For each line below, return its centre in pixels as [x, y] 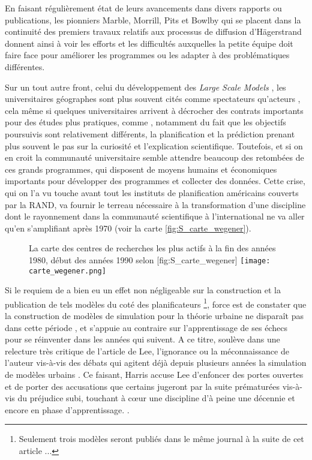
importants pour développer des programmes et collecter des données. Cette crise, [155, 181]
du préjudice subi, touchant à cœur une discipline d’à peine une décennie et [156, 398]
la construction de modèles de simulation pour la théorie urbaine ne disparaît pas [154, 316]
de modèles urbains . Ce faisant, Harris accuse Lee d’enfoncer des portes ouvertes [154, 374]
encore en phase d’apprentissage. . [67, 409]
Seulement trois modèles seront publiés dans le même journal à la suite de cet [161, 439]
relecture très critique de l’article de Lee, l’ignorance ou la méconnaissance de [147, 351]
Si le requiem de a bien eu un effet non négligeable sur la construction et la [143, 290]
